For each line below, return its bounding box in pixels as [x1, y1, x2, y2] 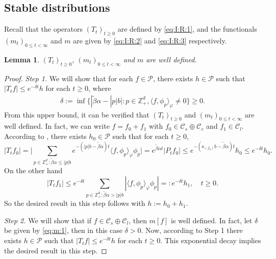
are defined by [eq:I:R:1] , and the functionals [117, 23, 257, 34]
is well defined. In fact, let [171, 215, 253, 225]
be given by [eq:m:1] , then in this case [4, 225, 122, 236]
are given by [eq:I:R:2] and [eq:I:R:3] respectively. [73, 35, 227, 45]
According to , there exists [4, 131, 87, 141]
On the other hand [4, 165, 63, 176]
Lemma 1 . [4, 54, 40, 64]
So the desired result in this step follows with [4, 198, 145, 208]
